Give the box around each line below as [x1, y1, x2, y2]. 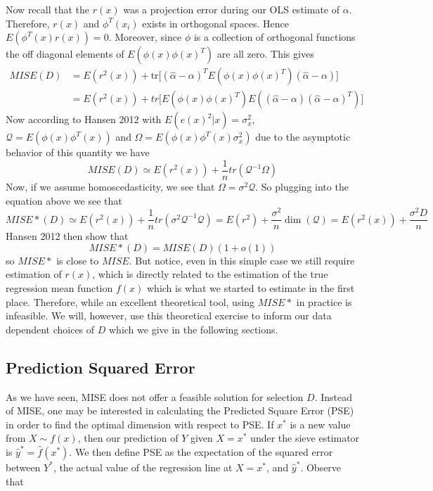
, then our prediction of [77, 431, 179, 445]
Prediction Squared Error [6, 356, 195, 378]
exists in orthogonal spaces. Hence [142, 15, 290, 30]
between [6, 459, 41, 474]
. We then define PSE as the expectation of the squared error [69, 444, 333, 459]
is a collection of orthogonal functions [193, 30, 356, 44]
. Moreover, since [108, 30, 182, 44]
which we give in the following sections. [108, 321, 278, 336]
